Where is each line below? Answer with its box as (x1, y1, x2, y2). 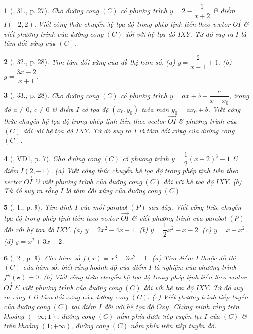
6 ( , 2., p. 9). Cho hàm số (4, 252, 80, 262)
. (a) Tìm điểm (147, 252, 193, 262)
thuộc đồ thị (200, 252, 236, 262)
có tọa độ (81, 104, 109, 114)
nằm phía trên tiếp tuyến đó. (130, 320, 217, 331)
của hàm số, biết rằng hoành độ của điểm (23, 262, 146, 272)
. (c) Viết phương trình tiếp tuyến (147, 292, 248, 302)
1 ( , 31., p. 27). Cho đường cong (4, 5, 99, 16)
